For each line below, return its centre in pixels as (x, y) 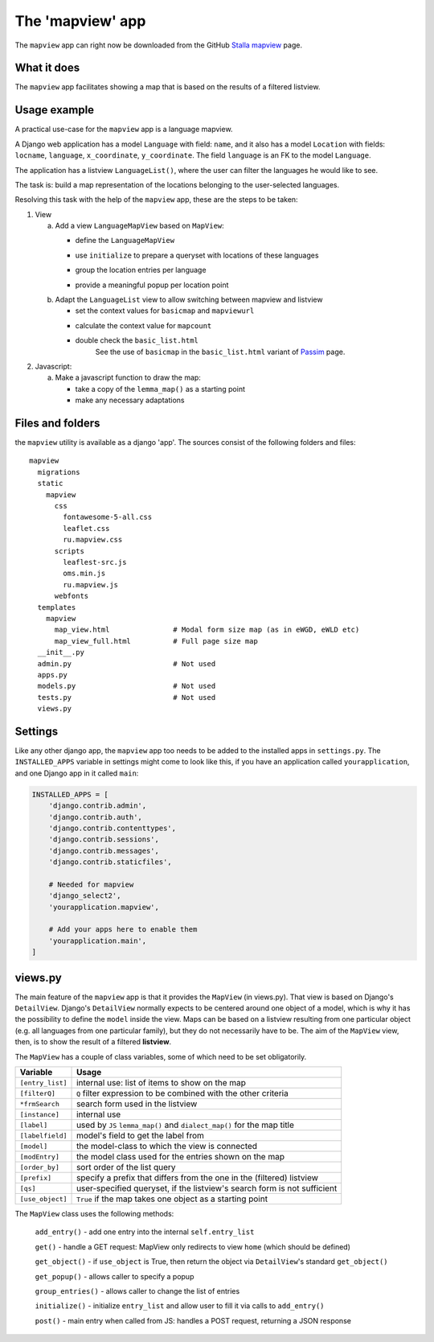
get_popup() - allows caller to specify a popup (115, 1276)
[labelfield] (43, 1136)
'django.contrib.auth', (95, 817)
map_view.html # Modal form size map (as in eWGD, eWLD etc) (207, 630)
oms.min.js (84, 574)
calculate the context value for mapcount (143, 325)
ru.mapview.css (93, 540)
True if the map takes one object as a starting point (172, 1199)
